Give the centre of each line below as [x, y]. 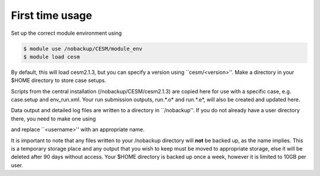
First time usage [52, 15]
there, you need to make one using [53, 119]
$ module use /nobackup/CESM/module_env [83, 48]
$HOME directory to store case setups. [59, 80]
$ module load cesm [52, 57]
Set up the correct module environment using [66, 33]
